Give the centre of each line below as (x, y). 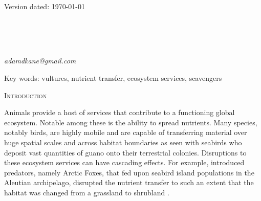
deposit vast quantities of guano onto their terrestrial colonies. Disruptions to (125, 152)
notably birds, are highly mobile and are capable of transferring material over (126, 132)
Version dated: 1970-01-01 (45, 6)
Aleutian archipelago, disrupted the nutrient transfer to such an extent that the (129, 182)
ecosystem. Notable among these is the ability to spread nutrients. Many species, (131, 122)
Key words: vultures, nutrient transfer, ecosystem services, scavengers (113, 77)
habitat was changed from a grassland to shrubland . (87, 192)
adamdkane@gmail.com (40, 61)
